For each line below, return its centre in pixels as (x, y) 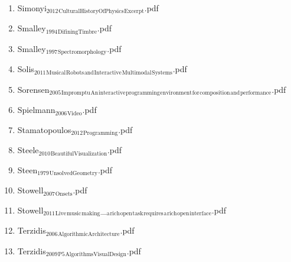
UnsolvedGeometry (73, 174)
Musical (56, 72)
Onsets (64, 194)
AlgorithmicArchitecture (89, 234)
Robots (75, 72)
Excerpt (134, 12)
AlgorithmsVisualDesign (96, 255)
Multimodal (137, 72)
